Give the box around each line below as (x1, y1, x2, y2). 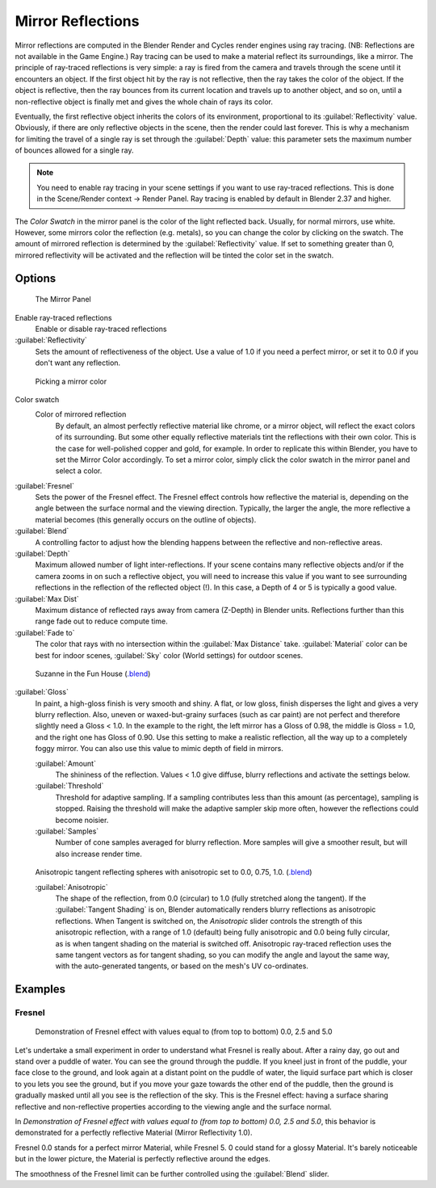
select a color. (55, 466, 103, 476)
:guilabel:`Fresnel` (15, 481, 75, 490)
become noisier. (55, 815, 109, 825)
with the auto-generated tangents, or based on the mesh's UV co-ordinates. (55, 961, 308, 971)
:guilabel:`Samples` (35, 826, 99, 836)
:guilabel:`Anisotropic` (35, 882, 108, 892)
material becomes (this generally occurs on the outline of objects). (35, 514, 257, 524)
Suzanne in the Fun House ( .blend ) (35, 669, 151, 678)
